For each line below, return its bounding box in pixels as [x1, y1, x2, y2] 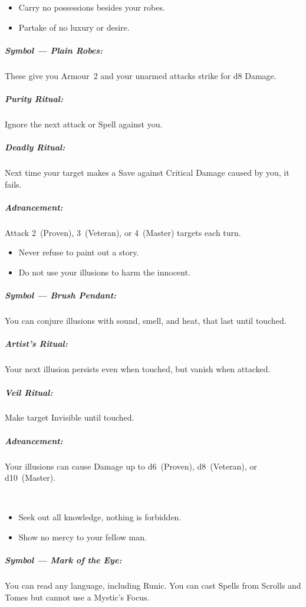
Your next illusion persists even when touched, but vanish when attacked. [5, 363, 271, 375]
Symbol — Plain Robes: [5, 44, 103, 56]
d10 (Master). [5, 471, 56, 484]
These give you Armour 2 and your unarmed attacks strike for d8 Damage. [5, 69, 277, 81]
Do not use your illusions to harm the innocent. [18, 266, 190, 278]
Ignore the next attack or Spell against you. [5, 117, 163, 130]
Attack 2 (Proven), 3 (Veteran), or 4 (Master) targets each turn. [5, 226, 241, 238]
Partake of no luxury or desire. [18, 21, 130, 33]
